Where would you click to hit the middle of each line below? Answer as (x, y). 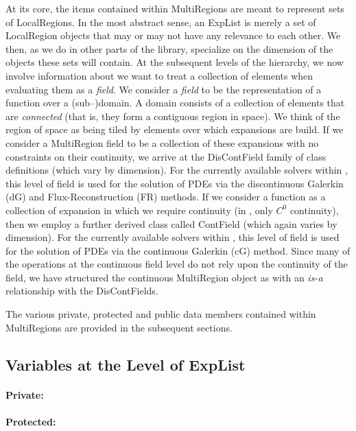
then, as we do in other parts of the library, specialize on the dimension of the (169, 48)
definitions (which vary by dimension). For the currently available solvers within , (177, 170)
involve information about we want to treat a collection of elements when (159, 75)
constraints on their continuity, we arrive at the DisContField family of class (166, 156)
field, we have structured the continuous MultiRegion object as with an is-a (164, 277)
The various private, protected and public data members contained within (161, 314)
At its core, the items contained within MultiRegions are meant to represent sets (175, 8)
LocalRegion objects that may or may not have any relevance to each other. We (173, 35)
